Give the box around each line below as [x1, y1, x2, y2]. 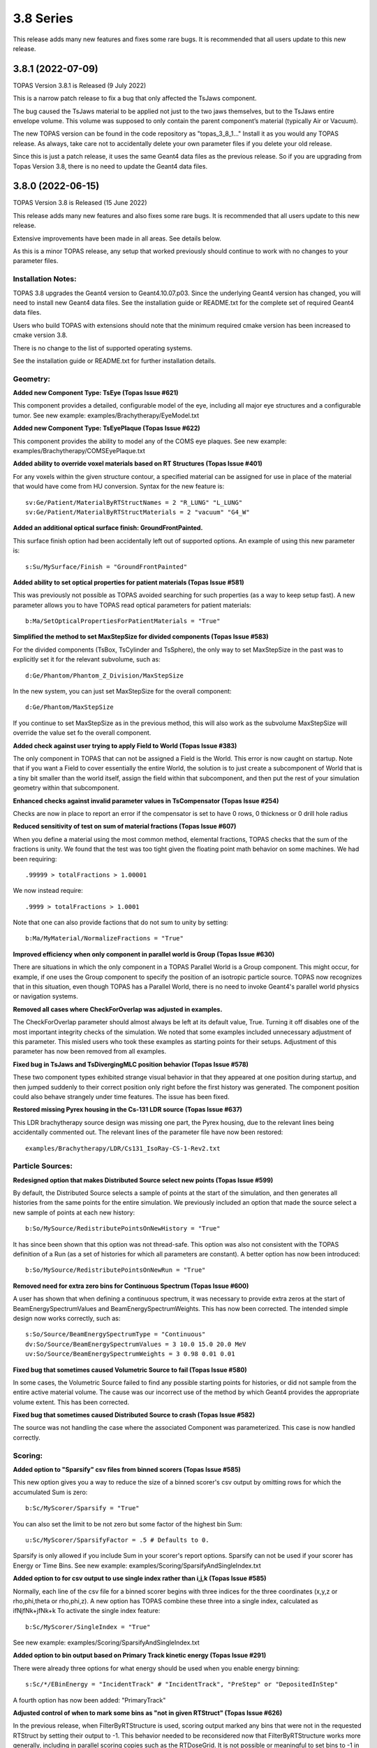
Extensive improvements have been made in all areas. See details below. [13, 234, 221, 243]
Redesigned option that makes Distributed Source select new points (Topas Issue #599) [13, 1175, 274, 1184]
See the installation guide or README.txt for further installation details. [13, 357, 216, 365]
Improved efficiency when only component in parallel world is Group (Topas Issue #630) [13, 950, 275, 958]
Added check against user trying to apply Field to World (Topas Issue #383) [13, 741, 237, 750]
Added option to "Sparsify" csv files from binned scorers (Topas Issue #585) [13, 1465, 241, 1473]
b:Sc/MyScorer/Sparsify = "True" [25, 1504, 140, 1512]
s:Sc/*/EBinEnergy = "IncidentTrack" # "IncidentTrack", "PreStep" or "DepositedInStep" [25, 1680, 339, 1689]
